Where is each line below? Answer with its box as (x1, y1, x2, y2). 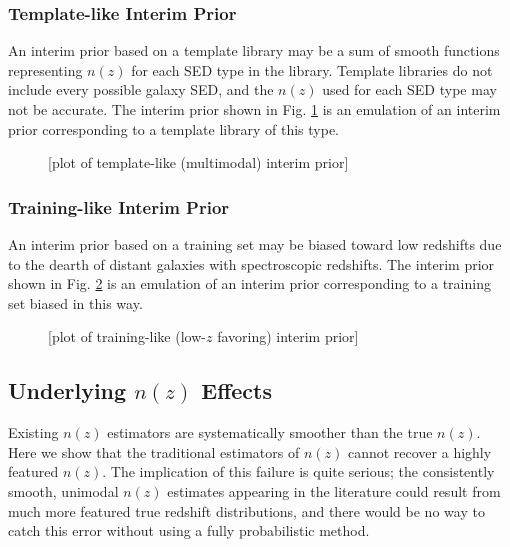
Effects (201, 375, 272, 406)
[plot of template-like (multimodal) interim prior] (48, 152, 349, 173)
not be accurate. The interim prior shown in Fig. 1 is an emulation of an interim (8, 99, 501, 119)
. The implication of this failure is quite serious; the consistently (102, 461, 495, 482)
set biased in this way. (8, 292, 143, 313)
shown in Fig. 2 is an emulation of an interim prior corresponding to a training (8, 273, 491, 294)
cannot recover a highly (347, 441, 492, 462)
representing (8, 59, 83, 80)
